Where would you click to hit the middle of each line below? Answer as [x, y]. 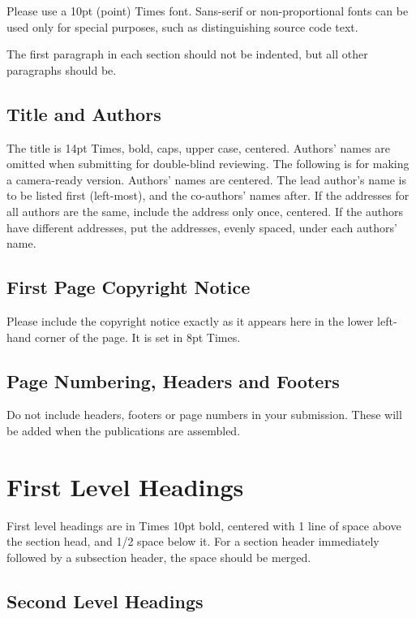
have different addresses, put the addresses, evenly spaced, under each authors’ [202, 227]
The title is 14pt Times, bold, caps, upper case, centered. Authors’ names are [199, 147]
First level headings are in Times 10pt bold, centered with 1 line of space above [204, 525]
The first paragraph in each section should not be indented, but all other [187, 54]
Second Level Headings [105, 601]
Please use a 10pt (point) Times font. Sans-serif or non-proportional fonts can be [208, 11]
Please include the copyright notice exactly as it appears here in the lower [190, 320]
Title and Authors [84, 113]
